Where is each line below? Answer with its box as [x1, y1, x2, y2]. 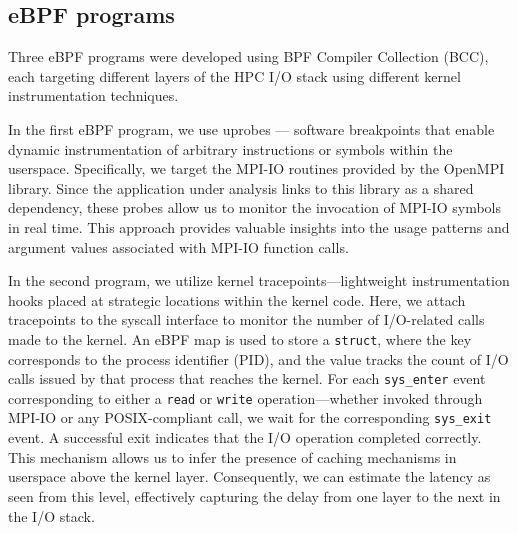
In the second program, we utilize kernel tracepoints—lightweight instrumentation [8, 270, 510, 291]
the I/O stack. [8, 505, 95, 526]
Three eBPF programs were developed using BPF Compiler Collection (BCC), [8, 46, 489, 67]
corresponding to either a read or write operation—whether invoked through [8, 387, 483, 408]
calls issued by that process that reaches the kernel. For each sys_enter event [8, 368, 486, 389]
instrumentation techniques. [8, 85, 179, 106]
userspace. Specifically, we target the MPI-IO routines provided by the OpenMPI [8, 158, 505, 179]
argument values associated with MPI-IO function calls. [8, 236, 349, 257]
